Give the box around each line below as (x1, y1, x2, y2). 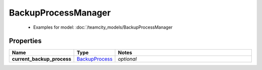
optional (118, 56, 137, 63)
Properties (9, 37, 42, 45)
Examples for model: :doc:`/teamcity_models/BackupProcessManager (33, 24, 173, 30)
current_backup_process (12, 56, 71, 63)
